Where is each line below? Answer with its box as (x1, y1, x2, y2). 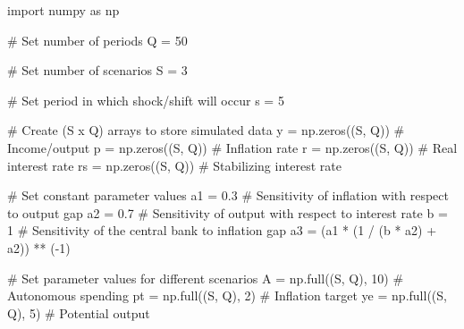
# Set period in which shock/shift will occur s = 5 (7, 90, 284, 109)
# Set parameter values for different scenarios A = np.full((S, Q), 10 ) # (7, 268, 404, 287)
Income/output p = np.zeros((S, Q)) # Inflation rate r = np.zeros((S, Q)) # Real (7, 138, 458, 156)
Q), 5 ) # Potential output (7, 303, 150, 322)
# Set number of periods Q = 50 (7, 30, 188, 49)
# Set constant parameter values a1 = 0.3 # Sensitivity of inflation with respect (7, 186, 449, 205)
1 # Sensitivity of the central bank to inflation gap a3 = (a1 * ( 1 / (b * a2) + (7, 221, 437, 240)
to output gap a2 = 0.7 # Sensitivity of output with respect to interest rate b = (7, 203, 448, 222)
